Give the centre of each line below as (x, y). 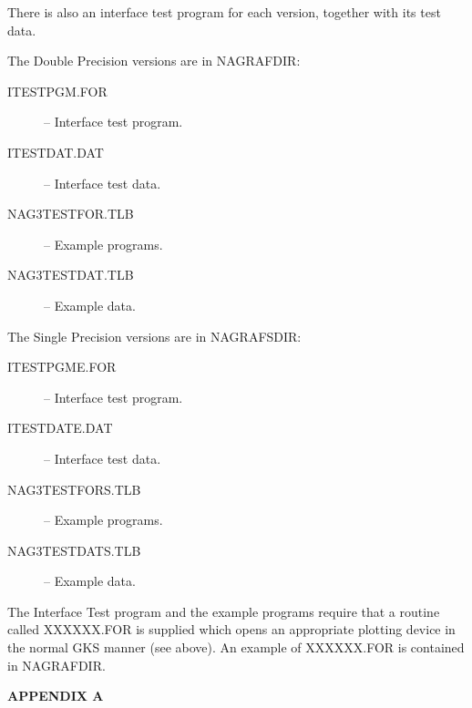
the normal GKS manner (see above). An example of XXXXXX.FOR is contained (236, 647)
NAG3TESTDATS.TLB (74, 550)
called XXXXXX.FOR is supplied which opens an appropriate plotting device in (231, 629)
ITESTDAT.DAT (56, 152)
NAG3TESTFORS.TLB (74, 489)
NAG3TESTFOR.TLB (71, 214)
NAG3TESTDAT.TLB (71, 275)
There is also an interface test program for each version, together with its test (224, 12)
